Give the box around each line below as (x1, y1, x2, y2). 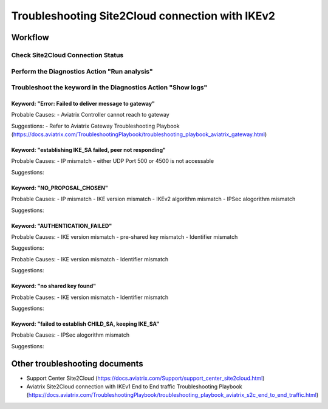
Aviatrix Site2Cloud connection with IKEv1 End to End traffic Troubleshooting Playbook (26, 383, 242, 390)
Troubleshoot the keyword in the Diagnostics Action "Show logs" (11, 83, 208, 92)
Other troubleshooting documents (11, 359, 144, 369)
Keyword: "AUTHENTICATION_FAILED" (11, 222, 112, 229)
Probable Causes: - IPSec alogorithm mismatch (11, 331, 130, 339)
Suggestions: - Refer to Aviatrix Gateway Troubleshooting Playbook (11, 122, 180, 129)
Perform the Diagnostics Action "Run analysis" (11, 67, 153, 75)
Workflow (11, 32, 50, 43)
